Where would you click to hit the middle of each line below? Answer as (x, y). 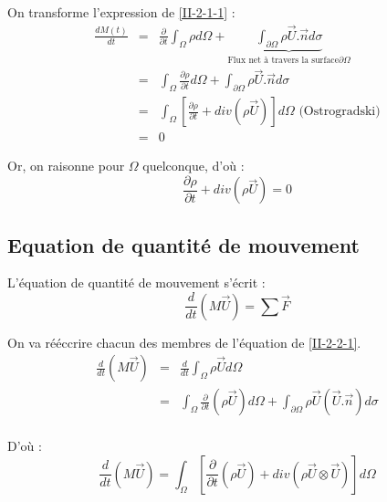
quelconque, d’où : (193, 166)
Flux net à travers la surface (283, 60)
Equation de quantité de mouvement (183, 244)
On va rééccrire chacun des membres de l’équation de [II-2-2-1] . (184, 342)
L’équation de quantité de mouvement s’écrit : (136, 282)
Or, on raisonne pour (66, 166)
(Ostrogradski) (340, 112)
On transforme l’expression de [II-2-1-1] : (121, 12)
